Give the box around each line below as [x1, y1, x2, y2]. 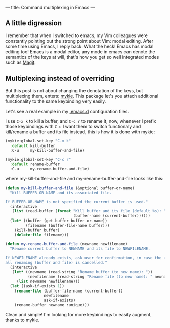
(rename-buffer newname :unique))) [14, 303, 90, 308]
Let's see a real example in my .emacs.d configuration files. [5, 108, 129, 114]
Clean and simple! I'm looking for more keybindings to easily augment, [5, 312, 152, 317]
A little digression [5, 19, 62, 27]
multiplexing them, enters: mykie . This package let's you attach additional [5, 93, 159, 99]
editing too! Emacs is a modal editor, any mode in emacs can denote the [5, 48, 155, 55]
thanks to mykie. [5, 317, 40, 323]
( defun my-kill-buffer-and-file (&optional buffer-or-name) [5, 185, 135, 191]
